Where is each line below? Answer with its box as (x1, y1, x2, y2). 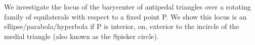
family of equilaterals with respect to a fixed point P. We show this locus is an (4, 11, 247, 21)
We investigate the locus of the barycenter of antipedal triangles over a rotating (4, 1, 251, 11)
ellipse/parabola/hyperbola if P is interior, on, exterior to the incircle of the (4, 21, 239, 31)
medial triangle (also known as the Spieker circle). (4, 30, 159, 41)
